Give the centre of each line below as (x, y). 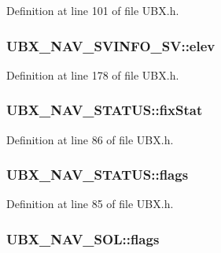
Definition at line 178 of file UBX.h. (93, 74)
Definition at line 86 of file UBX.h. (90, 139)
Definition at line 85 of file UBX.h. (90, 204)
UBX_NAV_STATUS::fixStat (105, 110)
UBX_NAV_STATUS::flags (98, 175)
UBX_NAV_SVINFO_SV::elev (111, 45)
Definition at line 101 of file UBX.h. (93, 10)
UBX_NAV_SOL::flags (83, 238)
